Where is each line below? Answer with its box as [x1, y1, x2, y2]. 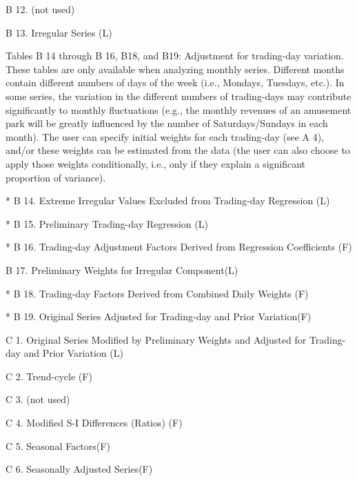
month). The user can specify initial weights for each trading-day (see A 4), [6, 129, 325, 144]
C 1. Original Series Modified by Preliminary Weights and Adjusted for [6, 332, 307, 346]
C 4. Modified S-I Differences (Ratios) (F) [6, 415, 183, 430]
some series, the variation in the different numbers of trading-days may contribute [6, 88, 351, 103]
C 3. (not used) [6, 392, 70, 406]
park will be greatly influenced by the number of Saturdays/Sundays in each [6, 116, 328, 130]
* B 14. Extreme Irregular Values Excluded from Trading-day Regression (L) [6, 193, 330, 208]
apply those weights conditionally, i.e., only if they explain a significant [6, 156, 306, 170]
